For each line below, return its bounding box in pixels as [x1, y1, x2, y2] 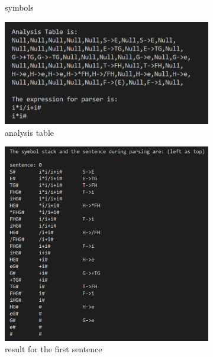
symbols [5, 1, 34, 13]
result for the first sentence [5, 343, 102, 355]
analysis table [5, 126, 54, 138]
